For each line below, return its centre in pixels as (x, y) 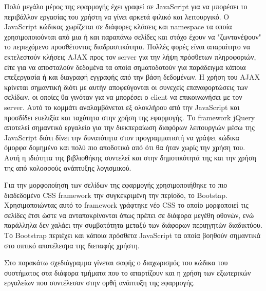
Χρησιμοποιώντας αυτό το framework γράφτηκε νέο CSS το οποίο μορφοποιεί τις (126, 205)
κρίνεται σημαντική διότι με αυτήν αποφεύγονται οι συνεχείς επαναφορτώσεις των (126, 87)
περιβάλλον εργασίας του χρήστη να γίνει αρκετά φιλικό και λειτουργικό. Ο (117, 16)
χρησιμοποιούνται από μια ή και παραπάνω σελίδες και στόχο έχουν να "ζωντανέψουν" (133, 36)
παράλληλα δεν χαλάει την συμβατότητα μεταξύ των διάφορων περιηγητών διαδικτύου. (133, 225)
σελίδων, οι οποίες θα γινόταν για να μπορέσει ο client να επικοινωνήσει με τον (123, 97)
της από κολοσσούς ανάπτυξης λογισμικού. (68, 167)
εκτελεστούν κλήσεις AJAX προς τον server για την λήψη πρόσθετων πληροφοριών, (130, 56)
